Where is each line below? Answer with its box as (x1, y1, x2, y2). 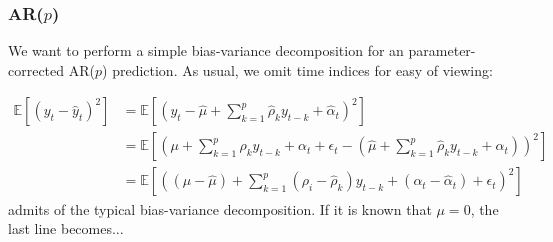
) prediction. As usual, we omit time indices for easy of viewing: (102, 59, 493, 80)
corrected (8, 59, 65, 80)
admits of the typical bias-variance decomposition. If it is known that (8, 198, 432, 219)
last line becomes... (8, 218, 124, 239)
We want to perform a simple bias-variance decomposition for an (8, 40, 404, 61)
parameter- (408, 40, 476, 61)
